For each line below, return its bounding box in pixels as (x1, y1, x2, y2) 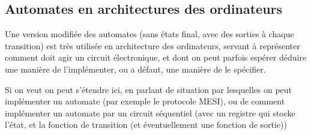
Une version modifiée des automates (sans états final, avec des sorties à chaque (5, 28, 294, 40)
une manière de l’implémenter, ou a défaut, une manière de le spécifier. (5, 62, 266, 75)
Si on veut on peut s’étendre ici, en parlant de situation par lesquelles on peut (5, 83, 292, 95)
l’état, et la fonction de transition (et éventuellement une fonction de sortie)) (5, 118, 288, 131)
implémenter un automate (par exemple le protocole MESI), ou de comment (5, 95, 285, 107)
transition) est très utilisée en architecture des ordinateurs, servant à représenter (5, 39, 300, 52)
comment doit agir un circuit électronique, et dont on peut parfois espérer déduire (5, 51, 307, 64)
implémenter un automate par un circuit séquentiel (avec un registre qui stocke (5, 106, 295, 119)
